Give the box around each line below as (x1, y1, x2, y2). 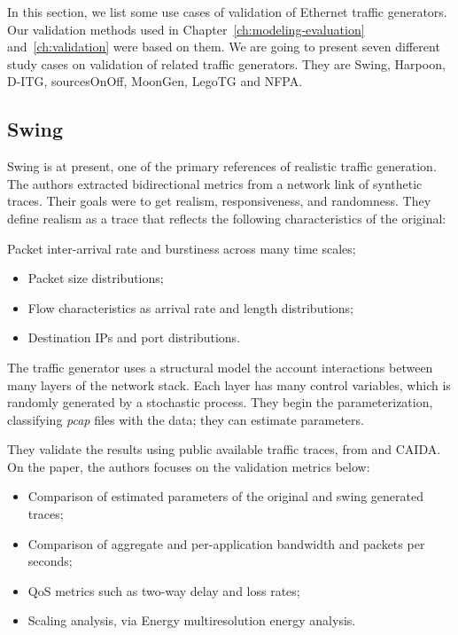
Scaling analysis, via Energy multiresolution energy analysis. (27, 611, 356, 630)
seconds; (27, 552, 73, 570)
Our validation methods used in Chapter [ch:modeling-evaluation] (7, 20, 365, 38)
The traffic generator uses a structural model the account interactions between (7, 357, 433, 376)
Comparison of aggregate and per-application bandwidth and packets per (27, 534, 425, 553)
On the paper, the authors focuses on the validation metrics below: (7, 457, 370, 475)
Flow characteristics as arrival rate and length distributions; (27, 298, 353, 317)
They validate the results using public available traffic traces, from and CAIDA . (7, 440, 441, 459)
